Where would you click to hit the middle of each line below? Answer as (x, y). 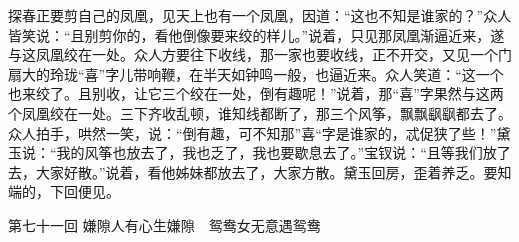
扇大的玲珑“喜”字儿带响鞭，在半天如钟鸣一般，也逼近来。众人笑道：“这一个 (256, 73)
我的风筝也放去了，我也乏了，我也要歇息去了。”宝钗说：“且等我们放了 (283, 152)
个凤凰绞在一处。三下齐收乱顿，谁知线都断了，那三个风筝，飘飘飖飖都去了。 (260, 112)
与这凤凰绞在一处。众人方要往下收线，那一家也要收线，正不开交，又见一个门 (260, 54)
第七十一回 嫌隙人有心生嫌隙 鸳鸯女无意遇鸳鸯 (164, 224)
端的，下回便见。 (64, 191)
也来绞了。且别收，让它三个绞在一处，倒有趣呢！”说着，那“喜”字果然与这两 (256, 93)
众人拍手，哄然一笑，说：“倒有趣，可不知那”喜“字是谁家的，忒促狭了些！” (252, 132)
